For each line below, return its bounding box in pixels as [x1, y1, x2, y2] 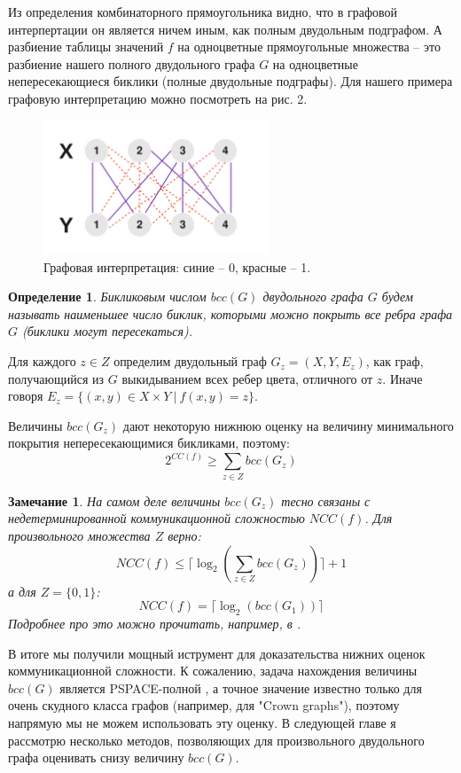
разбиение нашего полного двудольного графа [8, 54, 255, 73]
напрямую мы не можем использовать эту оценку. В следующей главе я [8, 713, 396, 731]
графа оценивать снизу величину [8, 748, 184, 767]
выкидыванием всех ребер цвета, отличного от [121, 369, 373, 387]
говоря [8, 386, 43, 405]
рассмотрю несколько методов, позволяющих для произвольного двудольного [8, 730, 425, 749]
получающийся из [8, 369, 105, 387]
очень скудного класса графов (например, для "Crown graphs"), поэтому [8, 696, 400, 714]
